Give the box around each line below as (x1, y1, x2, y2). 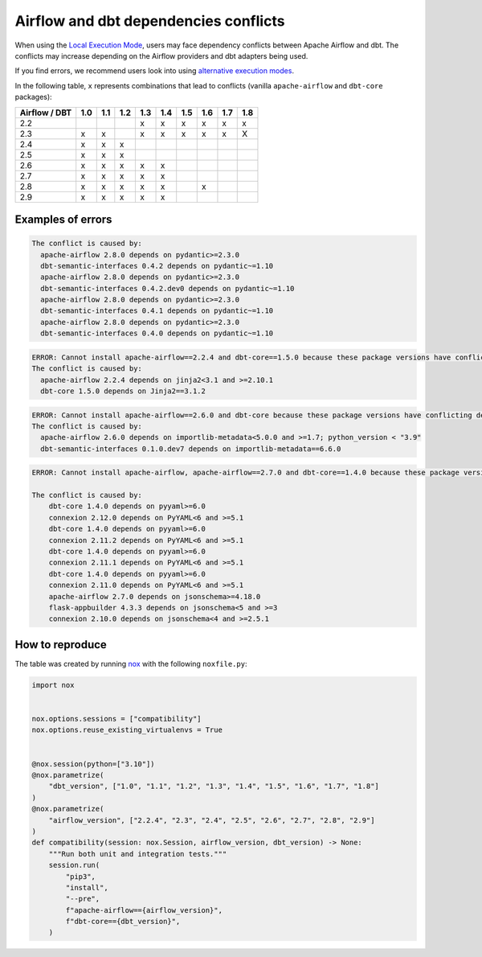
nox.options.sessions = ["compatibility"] (31, 714, 202, 724)
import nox (31, 680, 75, 689)
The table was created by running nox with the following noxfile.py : (14, 659, 247, 668)
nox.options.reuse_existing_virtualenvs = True (31, 725, 223, 735)
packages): (14, 92, 52, 102)
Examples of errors (14, 212, 112, 226)
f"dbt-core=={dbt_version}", (65, 917, 181, 926)
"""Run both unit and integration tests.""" (48, 849, 227, 858)
